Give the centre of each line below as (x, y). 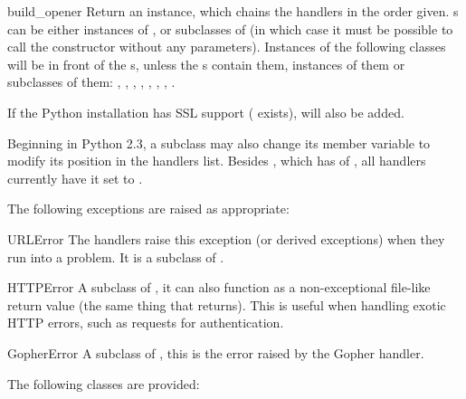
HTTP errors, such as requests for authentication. (146, 323)
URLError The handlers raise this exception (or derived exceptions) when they (226, 238)
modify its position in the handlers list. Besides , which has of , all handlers (217, 161)
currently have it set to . (75, 178)
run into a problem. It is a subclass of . (116, 256)
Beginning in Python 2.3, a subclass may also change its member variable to (219, 142)
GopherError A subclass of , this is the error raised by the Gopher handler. (216, 352)
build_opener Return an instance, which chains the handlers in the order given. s (233, 11)
